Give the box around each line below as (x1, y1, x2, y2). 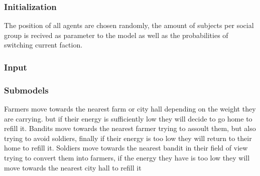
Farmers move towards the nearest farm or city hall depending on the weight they (4, 103, 256, 114)
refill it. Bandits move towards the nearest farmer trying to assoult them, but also (4, 123, 256, 133)
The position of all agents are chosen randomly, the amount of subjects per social (4, 20, 254, 30)
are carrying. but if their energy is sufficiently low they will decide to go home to (4, 113, 252, 123)
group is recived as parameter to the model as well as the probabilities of (4, 29, 228, 40)
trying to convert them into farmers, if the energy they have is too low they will (4, 152, 250, 163)
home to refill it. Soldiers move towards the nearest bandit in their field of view (4, 142, 248, 153)
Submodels (4, 83, 49, 96)
